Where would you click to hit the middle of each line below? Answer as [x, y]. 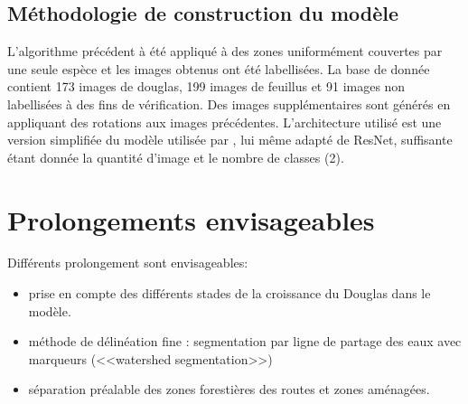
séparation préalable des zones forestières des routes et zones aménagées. [229, 389]
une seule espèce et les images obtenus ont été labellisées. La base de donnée [219, 68]
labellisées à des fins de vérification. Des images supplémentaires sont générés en [229, 103]
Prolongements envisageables [191, 219]
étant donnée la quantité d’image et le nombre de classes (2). [176, 157]
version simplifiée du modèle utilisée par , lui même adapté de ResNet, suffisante [230, 140]
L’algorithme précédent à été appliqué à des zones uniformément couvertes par [225, 51]
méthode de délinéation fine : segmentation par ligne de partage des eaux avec [245, 341]
